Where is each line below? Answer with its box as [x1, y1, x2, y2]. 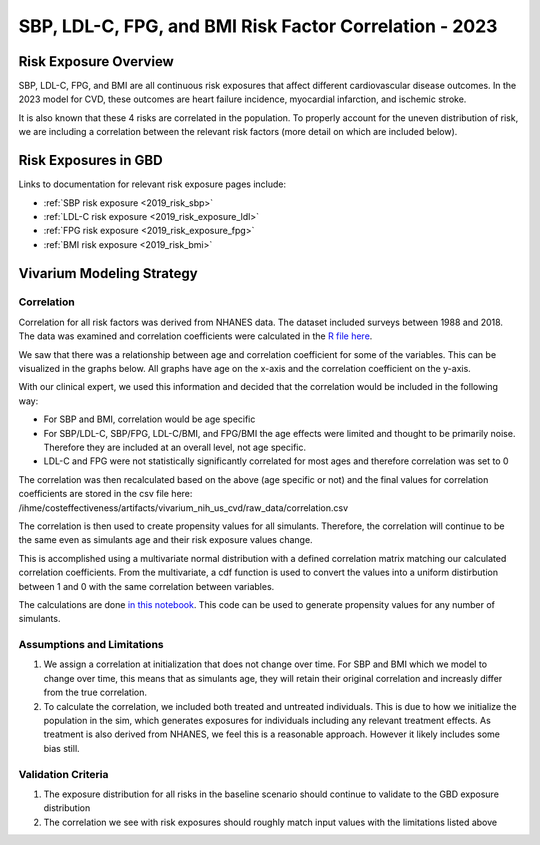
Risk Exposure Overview [18, 53, 174, 70]
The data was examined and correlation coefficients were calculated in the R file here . [18, 330, 373, 342]
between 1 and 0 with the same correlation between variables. [18, 580, 275, 592]
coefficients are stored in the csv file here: [18, 488, 193, 500]
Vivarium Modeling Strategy [18, 265, 199, 282]
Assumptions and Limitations [18, 638, 164, 652]
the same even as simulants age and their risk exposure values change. [18, 534, 314, 546]
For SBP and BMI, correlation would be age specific [43, 413, 256, 425]
